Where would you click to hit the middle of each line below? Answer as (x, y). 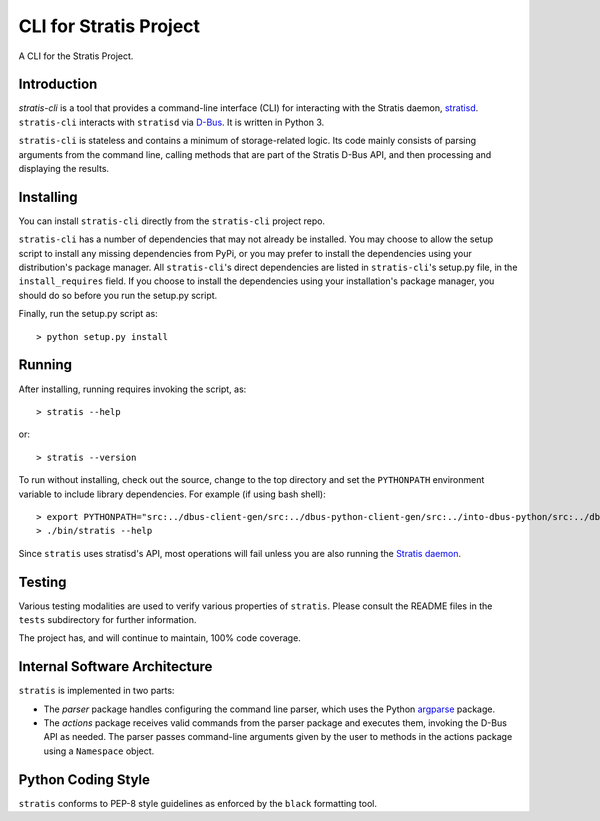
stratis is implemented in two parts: (96, 691)
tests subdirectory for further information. (107, 619)
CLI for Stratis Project (109, 26)
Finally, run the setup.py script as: (88, 314)
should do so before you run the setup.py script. (118, 295)
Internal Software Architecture (115, 666)
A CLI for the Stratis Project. (76, 56)
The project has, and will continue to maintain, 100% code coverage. (160, 638)
